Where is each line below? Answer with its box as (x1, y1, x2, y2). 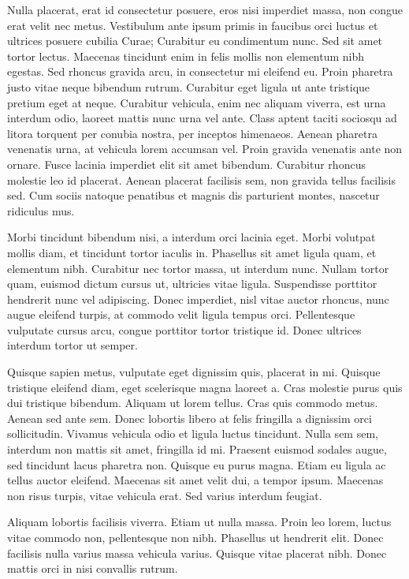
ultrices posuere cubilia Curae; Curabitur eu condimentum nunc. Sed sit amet (7, 32, 383, 49)
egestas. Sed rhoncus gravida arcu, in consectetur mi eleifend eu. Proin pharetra (7, 63, 393, 80)
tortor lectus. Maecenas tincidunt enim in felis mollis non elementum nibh (7, 47, 365, 64)
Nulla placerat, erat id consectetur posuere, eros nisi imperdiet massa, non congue (7, 2, 403, 17)
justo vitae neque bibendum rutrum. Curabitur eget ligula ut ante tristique (7, 78, 370, 95)
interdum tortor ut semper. (7, 337, 138, 353)
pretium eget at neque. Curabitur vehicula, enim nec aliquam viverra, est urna (7, 94, 386, 110)
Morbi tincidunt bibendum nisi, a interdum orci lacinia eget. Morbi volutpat (7, 229, 376, 245)
